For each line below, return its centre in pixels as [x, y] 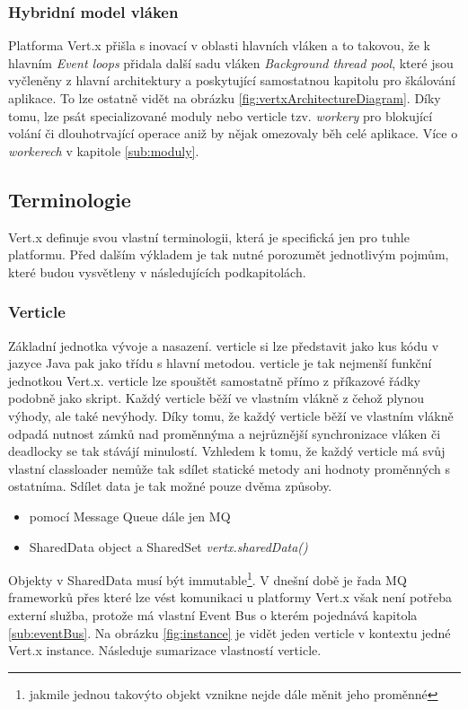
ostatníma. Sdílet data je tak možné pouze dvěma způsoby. [170, 486]
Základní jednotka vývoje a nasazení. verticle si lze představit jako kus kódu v [224, 345]
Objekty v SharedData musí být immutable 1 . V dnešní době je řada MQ [208, 578]
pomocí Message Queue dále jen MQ [130, 516]
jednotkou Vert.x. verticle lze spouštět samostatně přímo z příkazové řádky [214, 380]
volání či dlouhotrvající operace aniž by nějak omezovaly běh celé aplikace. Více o [233, 133]
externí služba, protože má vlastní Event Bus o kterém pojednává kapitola [213, 614]
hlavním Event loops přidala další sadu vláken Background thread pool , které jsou [231, 62]
